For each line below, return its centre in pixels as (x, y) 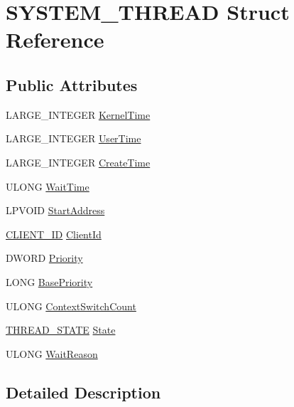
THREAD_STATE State (61, 330)
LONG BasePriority (49, 281)
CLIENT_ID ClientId (54, 234)
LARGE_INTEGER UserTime (73, 138)
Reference (55, 39)
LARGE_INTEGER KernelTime (78, 114)
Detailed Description (83, 392)
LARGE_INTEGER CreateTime (78, 162)
